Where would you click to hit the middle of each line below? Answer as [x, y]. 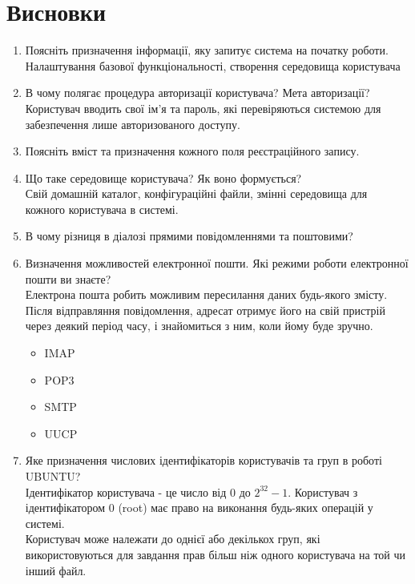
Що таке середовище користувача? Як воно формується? [163, 177]
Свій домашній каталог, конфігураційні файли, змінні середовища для [196, 193]
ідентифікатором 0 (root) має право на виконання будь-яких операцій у [199, 507]
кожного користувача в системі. [102, 209]
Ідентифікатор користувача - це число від [126, 491]
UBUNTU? [53, 476]
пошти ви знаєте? [68, 278]
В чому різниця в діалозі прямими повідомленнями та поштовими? [189, 236]
